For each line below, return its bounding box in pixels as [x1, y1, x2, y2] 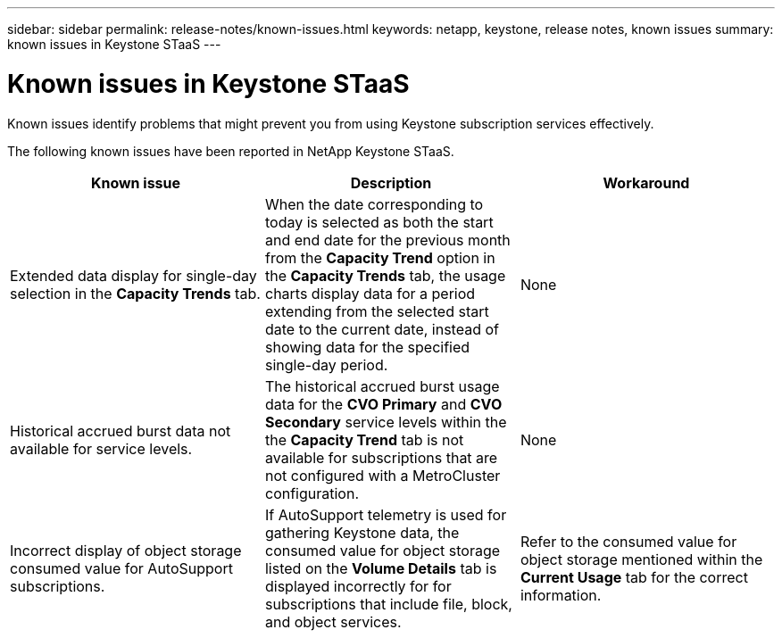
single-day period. [264, 355, 388, 374]
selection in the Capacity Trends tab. [10, 284, 261, 302]
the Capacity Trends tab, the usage [264, 266, 506, 285]
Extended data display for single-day [10, 266, 257, 285]
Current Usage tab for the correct [520, 568, 748, 586]
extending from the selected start [264, 302, 489, 320]
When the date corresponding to [264, 195, 484, 213]
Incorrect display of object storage [10, 541, 242, 559]
